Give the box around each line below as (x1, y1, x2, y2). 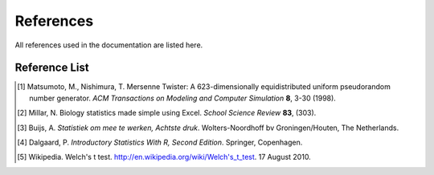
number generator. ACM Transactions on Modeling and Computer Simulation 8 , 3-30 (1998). (29, 93, 337, 103)
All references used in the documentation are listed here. (14, 40, 203, 50)
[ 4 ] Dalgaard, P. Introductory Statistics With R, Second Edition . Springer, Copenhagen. (17, 137, 303, 148)
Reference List (14, 61, 89, 75)
